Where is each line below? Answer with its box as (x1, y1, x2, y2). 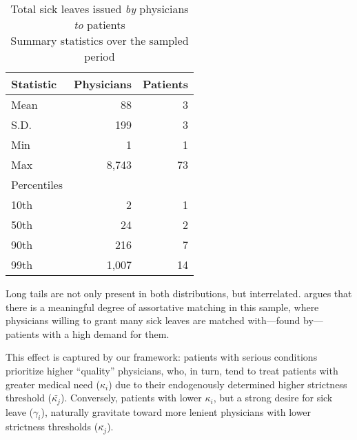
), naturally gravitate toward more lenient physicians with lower (41, 404, 312, 419)
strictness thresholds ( (6, 419, 99, 434)
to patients (74, 17, 125, 32)
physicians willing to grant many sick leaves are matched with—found (6, 313, 300, 328)
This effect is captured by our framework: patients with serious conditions (6, 350, 318, 364)
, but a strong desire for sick (213, 390, 333, 405)
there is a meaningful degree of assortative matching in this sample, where (6, 299, 319, 314)
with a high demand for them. (42, 326, 170, 341)
